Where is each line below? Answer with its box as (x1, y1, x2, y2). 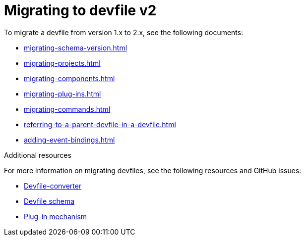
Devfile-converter (24, 181, 82, 190)
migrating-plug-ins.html (24, 89, 101, 98)
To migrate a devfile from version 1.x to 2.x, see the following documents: (4, 28, 244, 37)
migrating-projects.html (24, 58, 101, 67)
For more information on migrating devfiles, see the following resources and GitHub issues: (4, 166, 302, 175)
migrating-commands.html (24, 104, 111, 113)
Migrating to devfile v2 (4, 2, 157, 19)
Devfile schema (24, 196, 75, 205)
